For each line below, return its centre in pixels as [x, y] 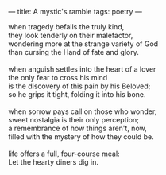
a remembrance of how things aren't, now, [77, 128]
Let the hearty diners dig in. [54, 162]
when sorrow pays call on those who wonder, [83, 111]
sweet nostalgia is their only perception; [73, 120]
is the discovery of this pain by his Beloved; [79, 86]
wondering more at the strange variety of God [83, 44]
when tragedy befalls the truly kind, [66, 27]
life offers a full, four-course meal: [64, 154]
